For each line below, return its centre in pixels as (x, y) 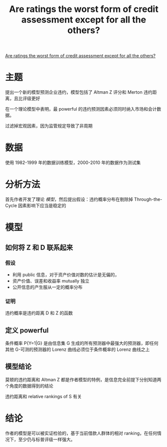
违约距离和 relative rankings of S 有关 (44, 396)
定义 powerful (27, 330)
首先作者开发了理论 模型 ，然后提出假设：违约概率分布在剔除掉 (69, 199)
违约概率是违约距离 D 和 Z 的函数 (39, 313)
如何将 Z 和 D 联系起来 (39, 247)
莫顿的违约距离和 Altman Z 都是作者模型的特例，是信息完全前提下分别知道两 (83, 379)
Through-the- (148, 199)
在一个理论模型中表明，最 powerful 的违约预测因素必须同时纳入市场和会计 (81, 109)
